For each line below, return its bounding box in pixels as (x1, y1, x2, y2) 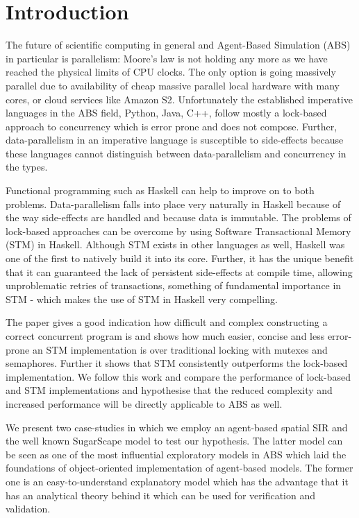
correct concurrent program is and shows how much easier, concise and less (6, 329, 325, 343)
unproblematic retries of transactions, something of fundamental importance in (6, 278, 342, 293)
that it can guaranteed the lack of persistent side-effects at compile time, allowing (6, 264, 353, 279)
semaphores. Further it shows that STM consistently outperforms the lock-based (6, 356, 348, 370)
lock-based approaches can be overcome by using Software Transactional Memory (6, 223, 351, 238)
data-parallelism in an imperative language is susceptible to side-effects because (6, 132, 344, 147)
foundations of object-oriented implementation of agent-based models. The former (6, 460, 353, 475)
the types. (6, 159, 48, 174)
